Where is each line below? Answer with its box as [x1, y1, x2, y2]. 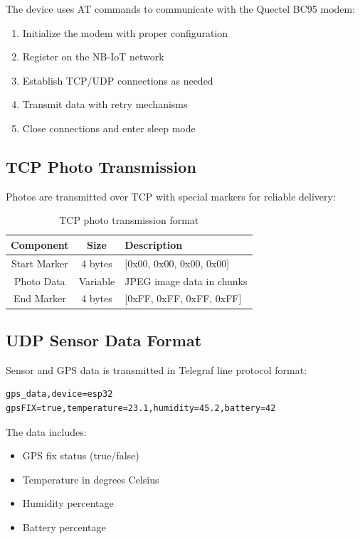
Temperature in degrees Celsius [22, 471, 159, 486]
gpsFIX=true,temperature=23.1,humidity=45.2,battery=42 [6, 402, 276, 413]
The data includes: [6, 424, 87, 439]
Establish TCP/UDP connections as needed [22, 73, 213, 87]
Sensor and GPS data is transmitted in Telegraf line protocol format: [6, 362, 307, 377]
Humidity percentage [22, 496, 114, 511]
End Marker [13, 291, 66, 306]
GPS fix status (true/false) [22, 448, 139, 463]
